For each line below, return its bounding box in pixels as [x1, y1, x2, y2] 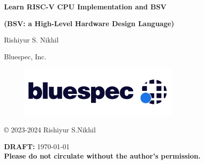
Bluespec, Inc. [4, 51, 47, 61]
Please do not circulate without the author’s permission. [4, 151, 201, 161]
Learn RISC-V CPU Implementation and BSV [4, 1, 167, 11]
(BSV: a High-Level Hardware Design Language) [4, 18, 174, 28]
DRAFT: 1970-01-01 [4, 141, 70, 151]
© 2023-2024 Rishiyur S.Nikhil [4, 124, 96, 134]
